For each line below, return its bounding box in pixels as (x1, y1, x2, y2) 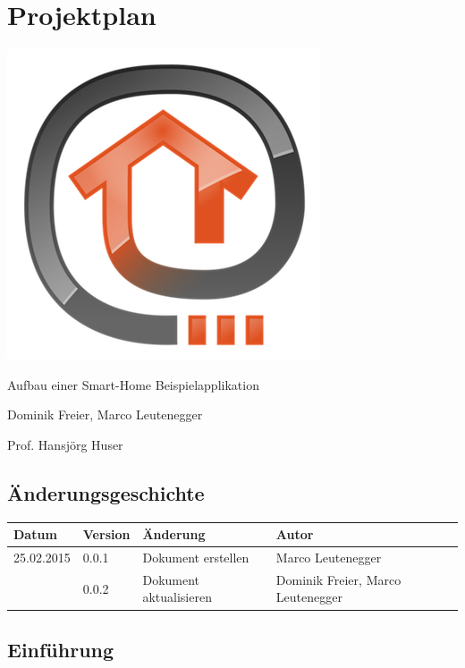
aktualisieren (142, 588, 212, 606)
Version (82, 525, 131, 544)
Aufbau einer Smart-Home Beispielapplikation (7, 375, 259, 393)
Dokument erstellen (142, 548, 249, 567)
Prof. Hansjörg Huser (7, 435, 123, 453)
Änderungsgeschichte (7, 478, 205, 506)
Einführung (7, 635, 114, 663)
